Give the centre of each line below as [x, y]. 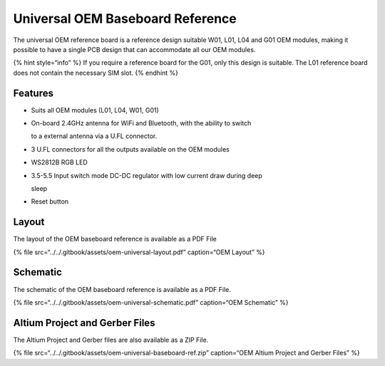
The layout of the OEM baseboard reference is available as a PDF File [115, 239]
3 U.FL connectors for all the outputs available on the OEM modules [130, 149]
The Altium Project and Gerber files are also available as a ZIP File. [111, 340]
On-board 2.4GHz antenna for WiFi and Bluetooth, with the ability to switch [141, 123]
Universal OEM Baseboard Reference [125, 19]
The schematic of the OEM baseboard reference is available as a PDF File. [122, 289]
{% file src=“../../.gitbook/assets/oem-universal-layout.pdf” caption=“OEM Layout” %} [139, 252]
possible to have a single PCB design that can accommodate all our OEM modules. [134, 49]
